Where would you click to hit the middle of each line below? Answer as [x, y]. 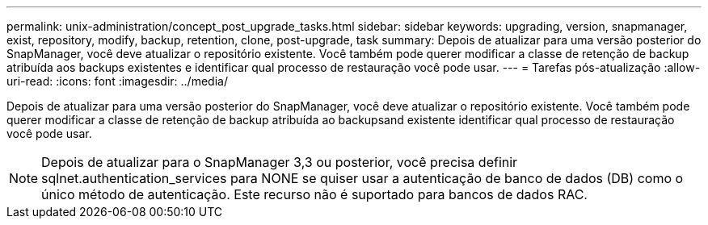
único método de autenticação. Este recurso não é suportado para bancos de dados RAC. [314, 194]
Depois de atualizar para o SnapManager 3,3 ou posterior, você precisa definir [280, 162]
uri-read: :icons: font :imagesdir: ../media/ [117, 81]
